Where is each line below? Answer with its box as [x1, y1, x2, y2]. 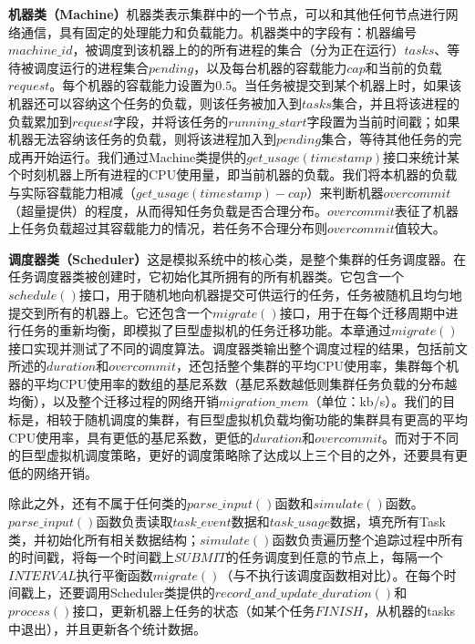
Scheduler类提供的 [109, 583, 215, 602]
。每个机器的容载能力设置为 [49, 76, 216, 95]
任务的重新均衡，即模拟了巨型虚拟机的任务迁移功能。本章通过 [20, 321, 391, 340]
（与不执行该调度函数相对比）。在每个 [220, 565, 444, 584]
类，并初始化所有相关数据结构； [8, 529, 200, 548]
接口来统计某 [383, 147, 460, 166]
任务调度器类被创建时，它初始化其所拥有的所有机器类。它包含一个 [8, 267, 404, 286]
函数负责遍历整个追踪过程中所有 [272, 529, 464, 548]
